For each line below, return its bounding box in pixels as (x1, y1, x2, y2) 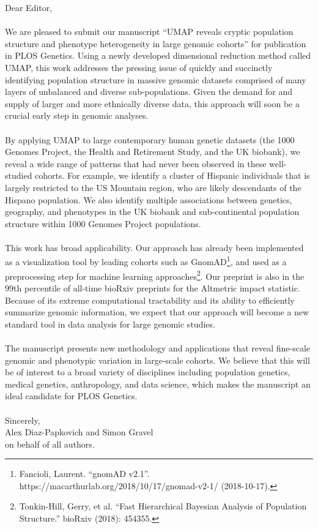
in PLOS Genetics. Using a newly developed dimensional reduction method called (5, 49, 311, 62)
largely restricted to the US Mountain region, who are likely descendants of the (5, 181, 301, 193)
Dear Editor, (5, 1, 53, 13)
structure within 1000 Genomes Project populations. (5, 217, 201, 230)
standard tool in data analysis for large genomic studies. (5, 317, 215, 330)
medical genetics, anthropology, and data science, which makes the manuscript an (5, 377, 311, 390)
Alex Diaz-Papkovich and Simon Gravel (5, 426, 153, 438)
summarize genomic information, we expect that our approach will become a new (5, 306, 309, 318)
